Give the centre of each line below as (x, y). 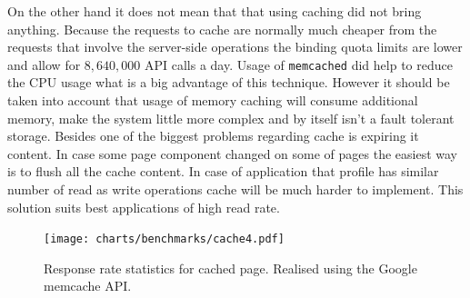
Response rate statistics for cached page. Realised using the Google (230, 268)
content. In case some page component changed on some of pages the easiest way (233, 153)
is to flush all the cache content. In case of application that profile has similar (223, 171)
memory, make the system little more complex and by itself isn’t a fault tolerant (231, 118)
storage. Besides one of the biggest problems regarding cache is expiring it (213, 136)
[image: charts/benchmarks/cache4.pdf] (164, 239)
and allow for (44, 64)
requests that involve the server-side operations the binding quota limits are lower (235, 47)
